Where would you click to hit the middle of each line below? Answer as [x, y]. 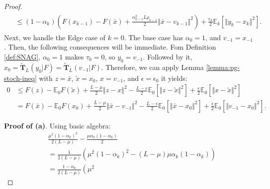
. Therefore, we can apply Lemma [152, 67]
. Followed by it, [168, 56]
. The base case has [154, 37]
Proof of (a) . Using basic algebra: [57, 125]
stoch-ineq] [20, 78]
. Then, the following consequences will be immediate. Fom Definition [110, 47]
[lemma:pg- [223, 67]
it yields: [174, 78]
